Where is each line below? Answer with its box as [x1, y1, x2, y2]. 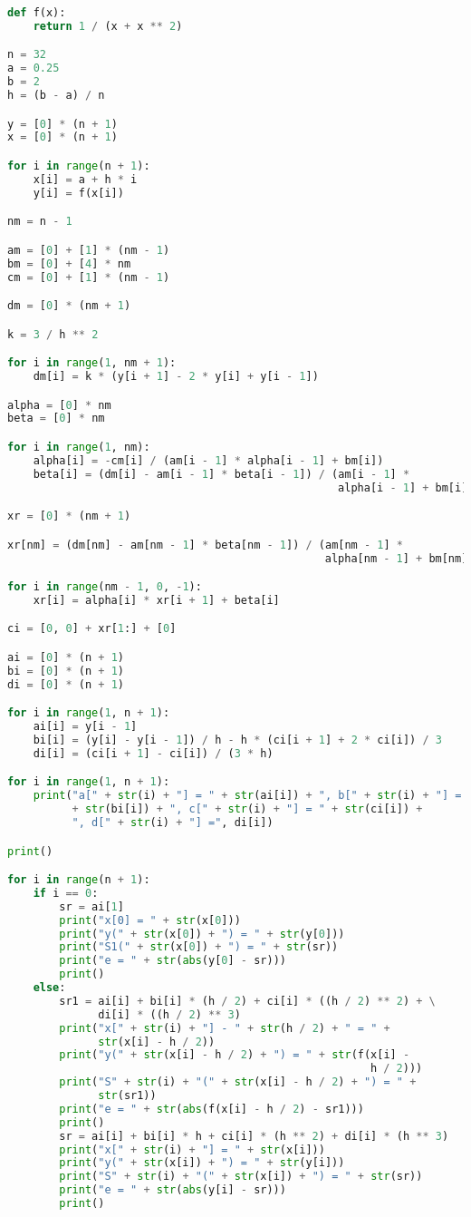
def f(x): [7, 6, 66, 19]
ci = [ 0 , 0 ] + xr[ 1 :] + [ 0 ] [7, 622, 177, 636]
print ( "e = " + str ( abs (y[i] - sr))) [59, 1183, 286, 1197]
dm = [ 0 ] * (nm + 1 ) [7, 299, 131, 313]
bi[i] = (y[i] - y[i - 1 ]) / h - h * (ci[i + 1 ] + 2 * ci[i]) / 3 [33, 734, 442, 746]
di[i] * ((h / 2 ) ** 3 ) [98, 1008, 241, 1021]
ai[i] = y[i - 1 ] [33, 720, 138, 734]
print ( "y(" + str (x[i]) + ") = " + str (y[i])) [59, 1156, 345, 1170]
